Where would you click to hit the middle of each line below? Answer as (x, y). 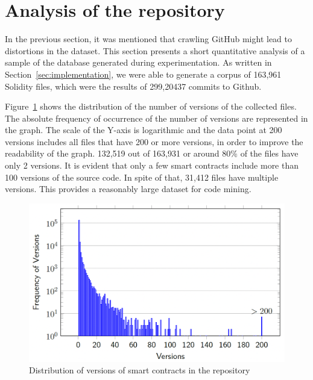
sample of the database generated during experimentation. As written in (138, 62)
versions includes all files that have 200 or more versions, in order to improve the (154, 141)
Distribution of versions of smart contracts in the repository (140, 370)
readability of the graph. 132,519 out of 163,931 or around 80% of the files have (152, 153)
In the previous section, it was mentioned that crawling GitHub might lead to (149, 39)
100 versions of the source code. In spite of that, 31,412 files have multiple (142, 177)
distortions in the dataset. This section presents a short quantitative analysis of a (155, 50)
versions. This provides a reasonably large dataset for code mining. (128, 189)
